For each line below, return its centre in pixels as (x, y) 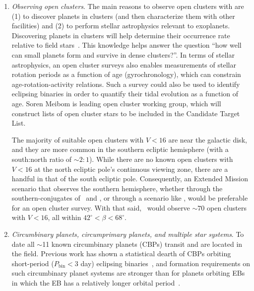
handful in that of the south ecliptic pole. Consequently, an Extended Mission (130, 179)
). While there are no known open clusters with (161, 159)
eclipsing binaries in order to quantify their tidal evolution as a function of (125, 94)
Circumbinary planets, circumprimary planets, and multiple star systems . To (128, 234)
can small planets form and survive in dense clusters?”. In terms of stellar (123, 54)
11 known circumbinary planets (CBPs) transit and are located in (142, 244)
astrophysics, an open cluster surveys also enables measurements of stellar (124, 64)
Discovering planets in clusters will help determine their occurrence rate (121, 35)
